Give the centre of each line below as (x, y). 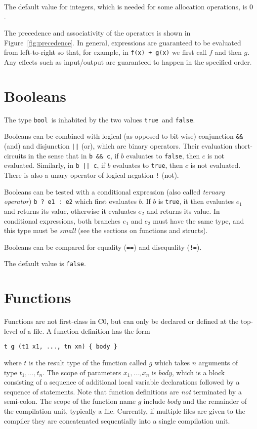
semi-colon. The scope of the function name (70, 401)
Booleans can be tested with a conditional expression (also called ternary (114, 191)
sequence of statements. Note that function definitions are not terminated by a (123, 391)
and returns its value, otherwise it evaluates (70, 211)
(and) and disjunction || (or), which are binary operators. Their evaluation (118, 146)
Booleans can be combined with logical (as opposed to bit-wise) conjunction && (124, 136)
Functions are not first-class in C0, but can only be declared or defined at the (121, 321)
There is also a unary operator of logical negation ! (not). (92, 175)
